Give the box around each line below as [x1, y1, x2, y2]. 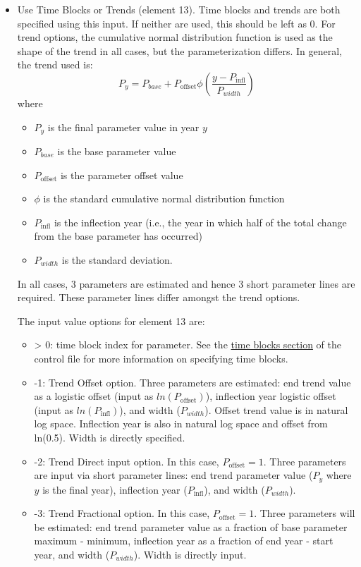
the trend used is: [17, 57, 93, 72]
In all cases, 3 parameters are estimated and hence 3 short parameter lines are [17, 276, 355, 291]
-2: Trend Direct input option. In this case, [34, 453, 219, 468]
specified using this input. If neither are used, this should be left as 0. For [17, 16, 336, 30]
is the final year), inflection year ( [42, 482, 188, 496]
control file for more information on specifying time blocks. [34, 350, 288, 365]
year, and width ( [34, 547, 110, 561]
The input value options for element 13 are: [17, 313, 205, 328]
